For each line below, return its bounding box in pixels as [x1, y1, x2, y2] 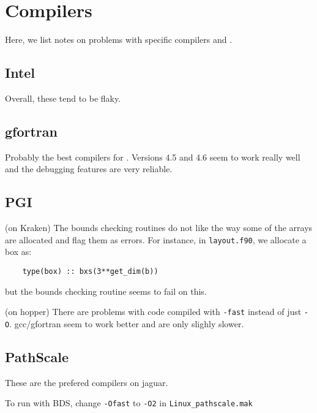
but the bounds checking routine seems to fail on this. [5, 284, 207, 297]
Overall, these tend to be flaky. [5, 91, 121, 104]
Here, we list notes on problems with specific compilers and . [5, 33, 233, 46]
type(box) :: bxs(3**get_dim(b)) [22, 267, 158, 276]
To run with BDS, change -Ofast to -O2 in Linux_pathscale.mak [5, 396, 253, 409]
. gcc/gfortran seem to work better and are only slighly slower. [9, 317, 244, 330]
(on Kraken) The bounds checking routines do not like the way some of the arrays [5, 221, 313, 234]
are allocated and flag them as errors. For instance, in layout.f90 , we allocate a [5, 233, 307, 246]
